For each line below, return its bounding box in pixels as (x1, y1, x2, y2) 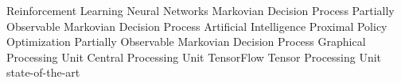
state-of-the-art (6, 64, 80, 81)
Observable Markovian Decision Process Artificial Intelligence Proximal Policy (6, 17, 387, 34)
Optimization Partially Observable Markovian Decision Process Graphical (6, 33, 366, 50)
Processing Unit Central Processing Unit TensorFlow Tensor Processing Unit (6, 48, 382, 65)
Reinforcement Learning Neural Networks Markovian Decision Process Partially (6, 2, 395, 18)
